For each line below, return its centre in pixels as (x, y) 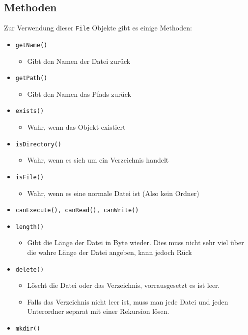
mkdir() (28, 329)
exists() (30, 111)
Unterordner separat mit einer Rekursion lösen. (98, 311)
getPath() (31, 78)
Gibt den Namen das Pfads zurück (79, 94)
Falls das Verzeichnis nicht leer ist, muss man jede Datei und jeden (128, 301)
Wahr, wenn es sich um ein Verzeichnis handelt (98, 160)
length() (30, 227)
